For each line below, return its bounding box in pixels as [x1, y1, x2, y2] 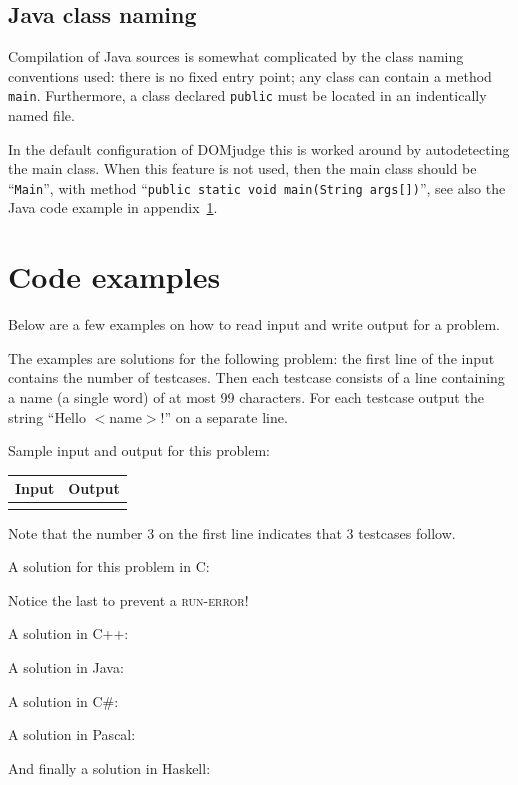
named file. [8, 105, 75, 126]
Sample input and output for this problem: [8, 440, 270, 461]
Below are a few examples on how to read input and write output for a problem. [8, 314, 501, 335]
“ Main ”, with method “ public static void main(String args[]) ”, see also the [8, 177, 506, 198]
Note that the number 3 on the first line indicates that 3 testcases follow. [8, 522, 456, 543]
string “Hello [8, 406, 86, 427]
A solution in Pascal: [8, 724, 136, 745]
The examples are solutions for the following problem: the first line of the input [8, 347, 495, 368]
